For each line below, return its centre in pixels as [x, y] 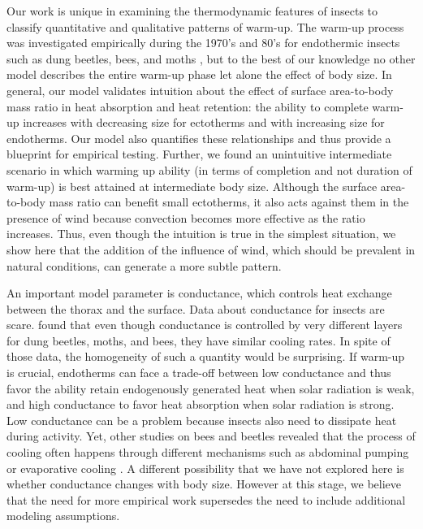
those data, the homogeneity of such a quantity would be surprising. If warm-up [206, 356]
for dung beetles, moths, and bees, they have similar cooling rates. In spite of [199, 340]
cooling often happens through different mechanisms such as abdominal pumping [208, 452]
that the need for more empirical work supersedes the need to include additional [206, 499]
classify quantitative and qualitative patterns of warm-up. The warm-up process [205, 26]
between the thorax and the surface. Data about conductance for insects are [196, 308]
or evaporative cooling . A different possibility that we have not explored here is [205, 468]
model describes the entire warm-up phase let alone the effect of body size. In [199, 74]
